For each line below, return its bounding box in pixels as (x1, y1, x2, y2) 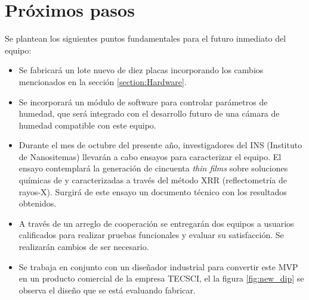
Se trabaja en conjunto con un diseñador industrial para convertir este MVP (18, 260, 298, 273)
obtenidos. (18, 197, 57, 210)
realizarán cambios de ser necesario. (18, 240, 149, 253)
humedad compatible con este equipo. (18, 118, 156, 131)
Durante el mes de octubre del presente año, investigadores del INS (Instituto (18, 139, 302, 151)
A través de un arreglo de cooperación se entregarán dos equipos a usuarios (18, 217, 294, 229)
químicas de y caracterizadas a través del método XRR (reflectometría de (18, 174, 287, 186)
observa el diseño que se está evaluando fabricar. (18, 283, 196, 296)
